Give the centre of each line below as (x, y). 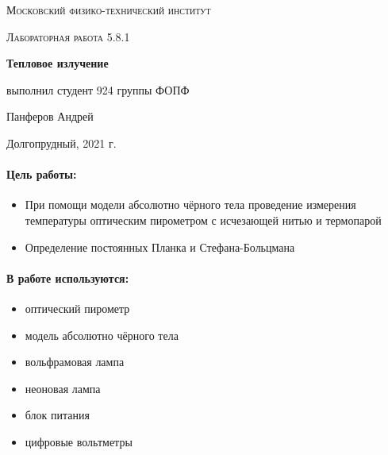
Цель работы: (42, 174)
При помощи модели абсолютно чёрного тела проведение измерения (190, 204)
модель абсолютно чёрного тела (102, 335)
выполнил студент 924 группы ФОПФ (98, 89)
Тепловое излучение (58, 63)
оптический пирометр (77, 308)
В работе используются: (68, 278)
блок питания (57, 415)
